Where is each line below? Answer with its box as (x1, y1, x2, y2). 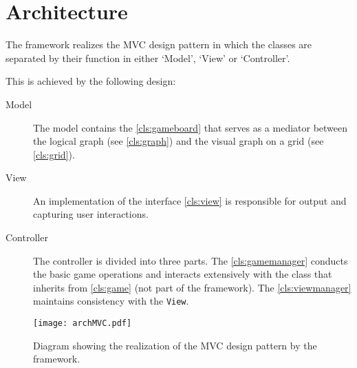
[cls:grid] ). (33, 147, 75, 161)
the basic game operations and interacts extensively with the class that (33, 267, 332, 281)
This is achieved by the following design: (6, 74, 176, 88)
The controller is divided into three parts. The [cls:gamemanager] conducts (33, 253, 348, 267)
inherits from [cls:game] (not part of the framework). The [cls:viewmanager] (33, 280, 351, 294)
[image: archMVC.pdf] (33, 318, 132, 329)
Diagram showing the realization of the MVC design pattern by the (33, 338, 317, 352)
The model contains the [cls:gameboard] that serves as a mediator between (33, 120, 348, 134)
